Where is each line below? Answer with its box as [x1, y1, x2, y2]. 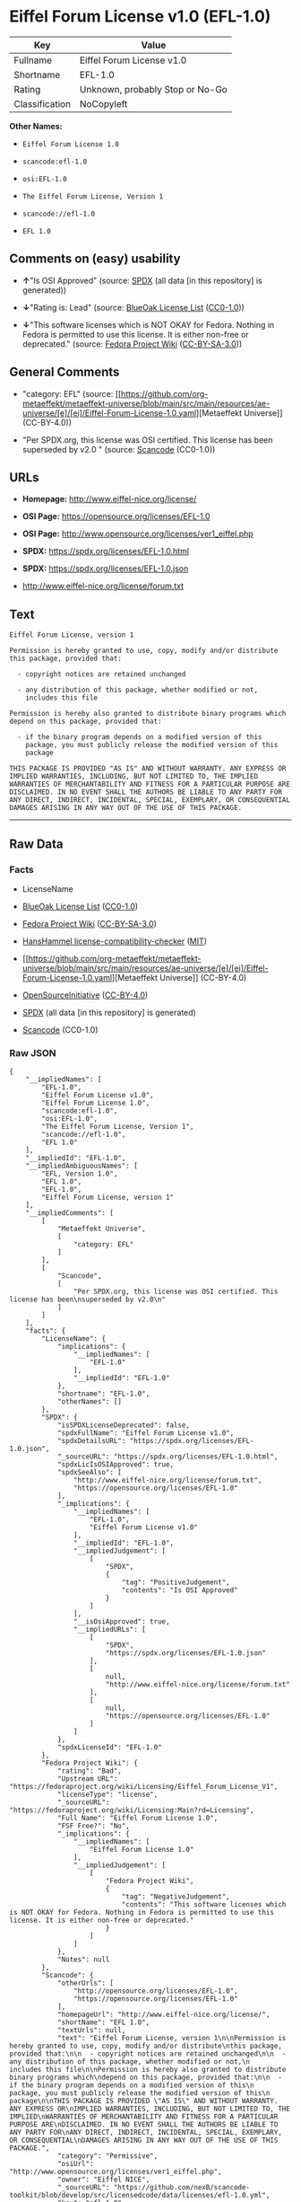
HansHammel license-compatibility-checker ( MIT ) [21, 936, 208, 947]
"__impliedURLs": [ [73, 1625, 146, 1634]
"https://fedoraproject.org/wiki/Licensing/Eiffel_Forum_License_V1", [9, 1783, 279, 1792]
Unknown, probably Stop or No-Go [79, 83, 228, 95]
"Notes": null [56, 1955, 110, 1964]
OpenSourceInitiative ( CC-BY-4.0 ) [21, 990, 149, 1000]
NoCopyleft [79, 97, 128, 110]
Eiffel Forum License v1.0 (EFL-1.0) [9, 6, 271, 27]
